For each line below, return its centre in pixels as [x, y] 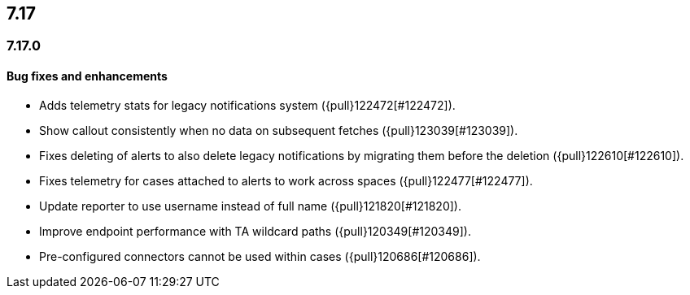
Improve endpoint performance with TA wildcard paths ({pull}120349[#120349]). [255, 231]
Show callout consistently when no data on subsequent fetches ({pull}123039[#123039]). [279, 130]
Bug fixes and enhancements [87, 76]
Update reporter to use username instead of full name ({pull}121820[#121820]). [250, 206]
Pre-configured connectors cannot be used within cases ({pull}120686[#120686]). [260, 256]
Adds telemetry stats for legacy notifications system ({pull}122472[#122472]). [247, 105]
